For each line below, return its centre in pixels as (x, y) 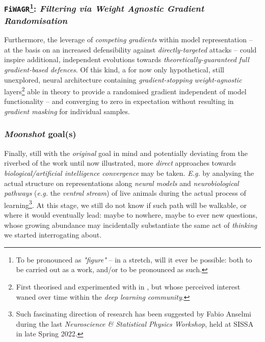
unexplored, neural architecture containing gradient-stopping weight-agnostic (123, 79)
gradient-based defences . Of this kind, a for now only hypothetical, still (114, 69)
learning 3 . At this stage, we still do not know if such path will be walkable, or (126, 204)
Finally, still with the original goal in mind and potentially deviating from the (126, 153)
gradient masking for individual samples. (67, 111)
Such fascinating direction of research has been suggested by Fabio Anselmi (134, 314)
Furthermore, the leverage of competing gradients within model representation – (128, 40)
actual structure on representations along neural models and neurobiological (122, 183)
